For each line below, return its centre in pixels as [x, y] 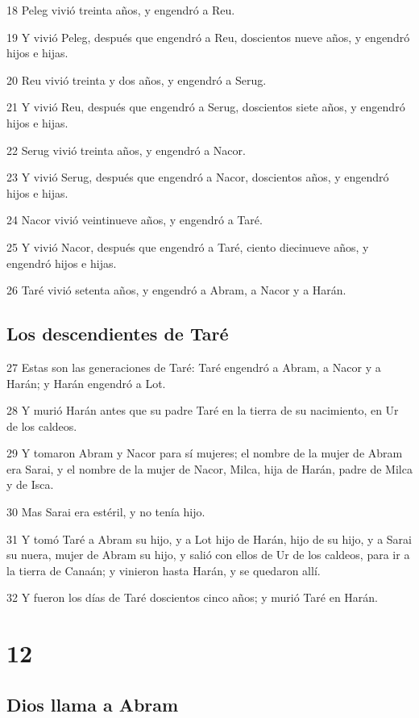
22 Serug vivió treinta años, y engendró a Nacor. [126, 150]
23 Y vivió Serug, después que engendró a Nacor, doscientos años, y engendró [198, 177]
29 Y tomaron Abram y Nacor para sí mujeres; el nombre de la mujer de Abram [205, 453]
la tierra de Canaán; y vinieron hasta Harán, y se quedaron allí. [164, 570]
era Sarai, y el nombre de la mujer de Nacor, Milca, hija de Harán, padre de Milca [209, 468]
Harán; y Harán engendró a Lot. [86, 383]
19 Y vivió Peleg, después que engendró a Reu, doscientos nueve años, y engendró [208, 37]
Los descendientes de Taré [118, 334]
